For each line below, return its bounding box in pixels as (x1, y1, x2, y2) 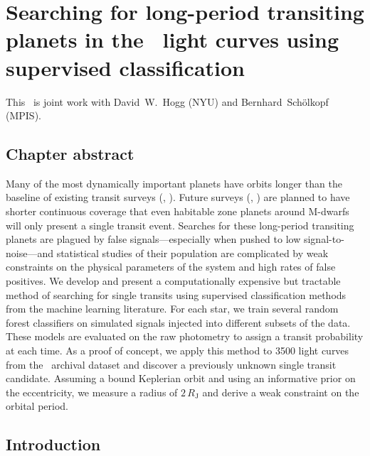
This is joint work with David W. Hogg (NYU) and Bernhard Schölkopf (6, 94, 329, 109)
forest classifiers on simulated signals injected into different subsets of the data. (6, 315, 351, 330)
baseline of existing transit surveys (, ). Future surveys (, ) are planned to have (6, 190, 350, 205)
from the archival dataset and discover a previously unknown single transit (6, 357, 337, 371)
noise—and (6, 245, 53, 260)
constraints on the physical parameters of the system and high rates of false (6, 259, 336, 274)
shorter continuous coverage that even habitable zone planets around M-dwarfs (6, 204, 349, 219)
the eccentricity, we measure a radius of (6, 384, 178, 399)
